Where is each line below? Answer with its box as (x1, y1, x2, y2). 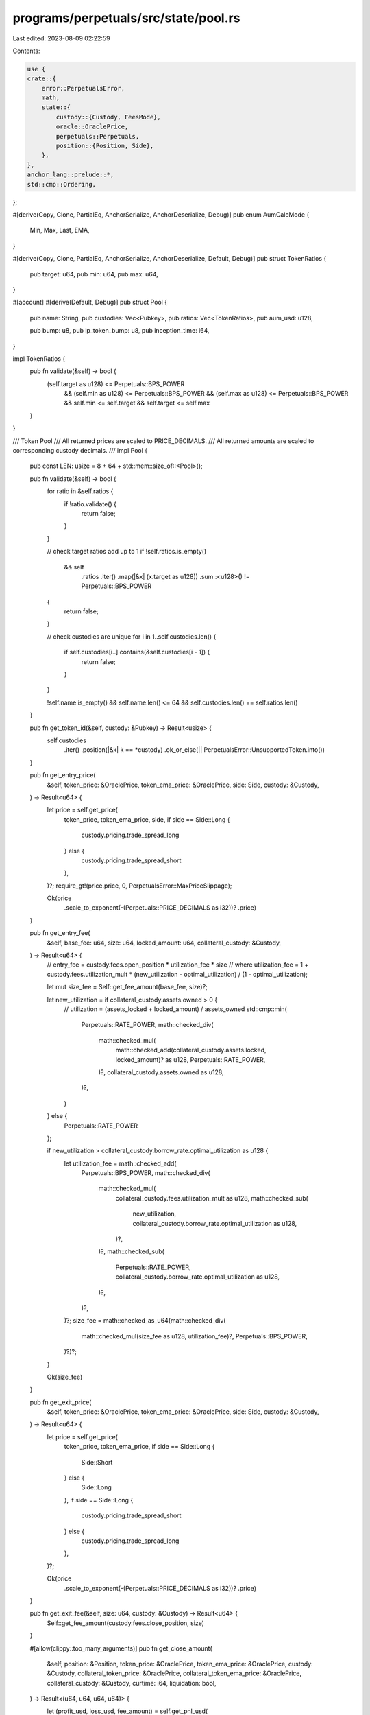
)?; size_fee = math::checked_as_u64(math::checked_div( (64, 1316, 226, 1325)
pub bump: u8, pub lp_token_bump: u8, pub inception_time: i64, (29, 327, 210, 335)
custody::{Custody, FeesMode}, (56, 113, 161, 121)
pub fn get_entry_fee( (29, 929, 90, 937)
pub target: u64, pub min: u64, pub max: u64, (29, 270, 159, 278)
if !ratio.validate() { (64, 499, 116, 508)
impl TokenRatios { (12, 354, 66, 363)
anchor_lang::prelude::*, (27, 171, 114, 178)
